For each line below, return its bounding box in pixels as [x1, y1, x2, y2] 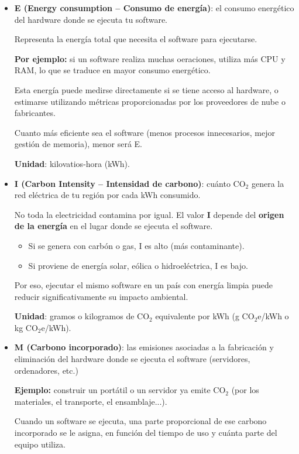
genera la [251, 177, 284, 189]
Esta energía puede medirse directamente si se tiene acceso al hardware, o [14, 83, 279, 95]
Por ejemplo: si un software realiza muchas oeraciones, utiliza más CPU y [14, 52, 286, 64]
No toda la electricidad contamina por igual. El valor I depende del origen [14, 208, 284, 220]
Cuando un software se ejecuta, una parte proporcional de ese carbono [14, 415, 267, 427]
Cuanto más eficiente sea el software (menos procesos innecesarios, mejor [14, 126, 275, 138]
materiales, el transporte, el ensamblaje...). [14, 395, 167, 407]
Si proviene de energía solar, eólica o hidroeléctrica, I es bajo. [28, 259, 248, 271]
